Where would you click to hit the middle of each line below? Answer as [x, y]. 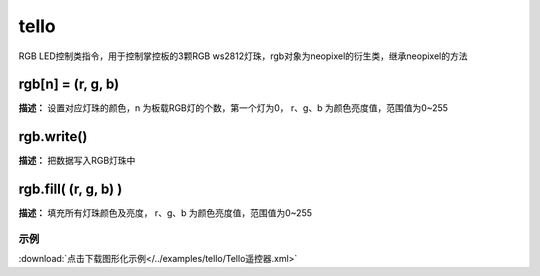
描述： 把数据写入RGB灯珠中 [77, 161]
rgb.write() [53, 136]
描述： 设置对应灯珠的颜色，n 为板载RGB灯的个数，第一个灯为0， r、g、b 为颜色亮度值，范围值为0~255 [233, 108]
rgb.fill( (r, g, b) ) [70, 189]
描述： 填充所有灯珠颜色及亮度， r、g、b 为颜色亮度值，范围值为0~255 [165, 213]
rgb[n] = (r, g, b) [69, 84]
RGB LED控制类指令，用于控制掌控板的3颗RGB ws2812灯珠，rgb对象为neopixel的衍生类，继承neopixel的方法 [243, 56]
